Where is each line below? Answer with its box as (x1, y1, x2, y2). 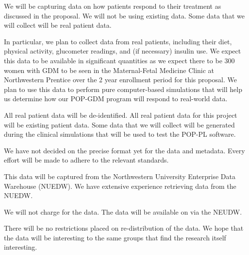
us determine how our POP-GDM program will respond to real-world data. (4, 93, 228, 104)
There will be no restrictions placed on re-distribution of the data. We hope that (4, 223, 244, 233)
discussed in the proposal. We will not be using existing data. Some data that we (4, 10, 245, 20)
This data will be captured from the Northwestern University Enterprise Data (4, 171, 235, 181)
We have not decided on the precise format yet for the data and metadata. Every (4, 145, 245, 155)
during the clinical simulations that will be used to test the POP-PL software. (4, 129, 236, 139)
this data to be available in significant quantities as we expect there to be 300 (4, 55, 235, 65)
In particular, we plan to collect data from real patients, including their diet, (4, 36, 232, 46)
